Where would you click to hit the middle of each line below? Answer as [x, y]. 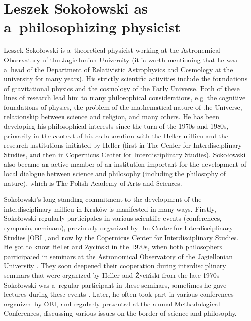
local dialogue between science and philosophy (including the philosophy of [115, 174]
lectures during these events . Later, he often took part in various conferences [119, 294]
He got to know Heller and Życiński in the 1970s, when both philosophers [113, 247]
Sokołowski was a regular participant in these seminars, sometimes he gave [115, 284]
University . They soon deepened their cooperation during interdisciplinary [115, 266]
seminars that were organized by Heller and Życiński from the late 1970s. [113, 275]
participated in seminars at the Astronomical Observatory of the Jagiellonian [118, 256]
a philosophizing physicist [92, 27]
